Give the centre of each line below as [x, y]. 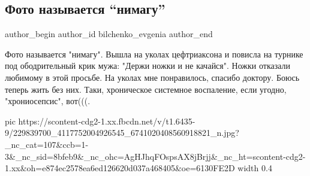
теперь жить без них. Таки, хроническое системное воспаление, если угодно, [146, 89]
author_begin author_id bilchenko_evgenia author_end [109, 34]
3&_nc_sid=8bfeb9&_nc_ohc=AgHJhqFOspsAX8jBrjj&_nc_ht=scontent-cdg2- [155, 156]
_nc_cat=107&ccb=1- [47, 144]
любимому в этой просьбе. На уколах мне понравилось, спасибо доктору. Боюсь [152, 77]
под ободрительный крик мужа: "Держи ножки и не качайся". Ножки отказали [148, 66]
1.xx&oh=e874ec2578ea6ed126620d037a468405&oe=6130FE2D [120, 168]
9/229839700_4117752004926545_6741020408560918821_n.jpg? [122, 133]
